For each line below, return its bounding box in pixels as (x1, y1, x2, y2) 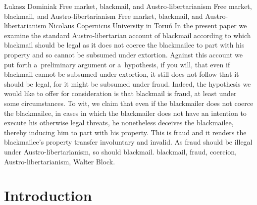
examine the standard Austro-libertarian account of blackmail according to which (4, 30, 251, 40)
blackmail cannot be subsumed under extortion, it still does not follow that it (4, 69, 239, 79)
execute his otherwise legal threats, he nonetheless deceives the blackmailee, (4, 117, 234, 128)
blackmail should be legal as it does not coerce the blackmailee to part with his (4, 40, 245, 50)
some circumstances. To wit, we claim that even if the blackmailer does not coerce (4, 98, 254, 108)
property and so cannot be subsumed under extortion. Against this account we (4, 49, 243, 59)
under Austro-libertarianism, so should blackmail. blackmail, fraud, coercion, (4, 146, 237, 156)
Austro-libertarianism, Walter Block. (4, 156, 115, 166)
